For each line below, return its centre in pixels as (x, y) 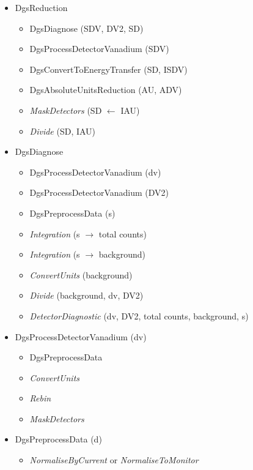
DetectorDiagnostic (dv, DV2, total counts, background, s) (139, 315)
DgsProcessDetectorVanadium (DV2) (99, 192)
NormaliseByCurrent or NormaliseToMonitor (114, 460)
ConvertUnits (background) (81, 274)
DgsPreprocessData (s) (72, 213)
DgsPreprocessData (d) (58, 439)
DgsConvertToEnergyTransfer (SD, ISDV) (108, 69)
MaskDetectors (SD (66, 110)
